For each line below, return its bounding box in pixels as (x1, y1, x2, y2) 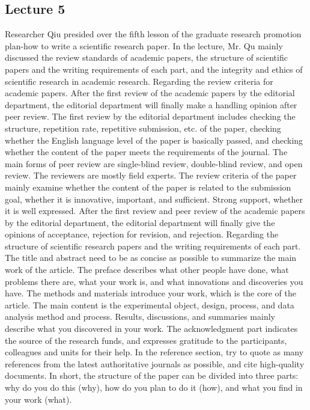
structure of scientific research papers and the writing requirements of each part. (5, 239, 301, 252)
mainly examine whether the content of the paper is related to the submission (5, 180, 291, 193)
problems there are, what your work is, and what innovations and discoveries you (5, 275, 303, 287)
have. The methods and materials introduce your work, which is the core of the (5, 287, 296, 299)
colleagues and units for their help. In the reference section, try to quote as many (5, 346, 304, 358)
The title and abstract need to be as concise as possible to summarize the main (5, 251, 297, 264)
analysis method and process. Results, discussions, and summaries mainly (5, 310, 275, 323)
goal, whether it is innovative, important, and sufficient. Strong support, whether (5, 192, 303, 205)
